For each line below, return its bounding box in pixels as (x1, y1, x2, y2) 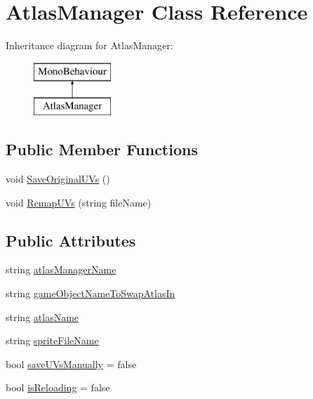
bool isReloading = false (6, 380, 110, 395)
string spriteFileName (6, 333, 99, 348)
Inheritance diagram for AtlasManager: (6, 38, 173, 53)
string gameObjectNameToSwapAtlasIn (6, 286, 175, 301)
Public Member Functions (6, 138, 198, 160)
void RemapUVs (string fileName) (6, 195, 152, 209)
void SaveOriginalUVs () (6, 171, 110, 186)
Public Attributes (6, 229, 136, 251)
